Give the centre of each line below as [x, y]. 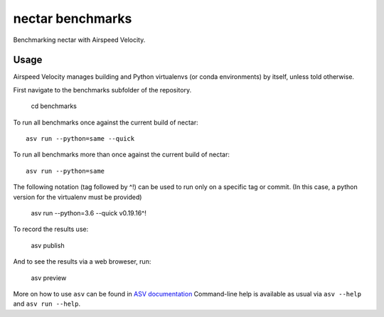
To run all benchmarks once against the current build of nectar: [106, 122]
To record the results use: [51, 229]
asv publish [48, 245]
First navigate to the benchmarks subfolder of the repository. [102, 90]
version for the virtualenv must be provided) [78, 197]
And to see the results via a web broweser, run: [82, 262]
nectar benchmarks [73, 18]
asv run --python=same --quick [80, 139]
